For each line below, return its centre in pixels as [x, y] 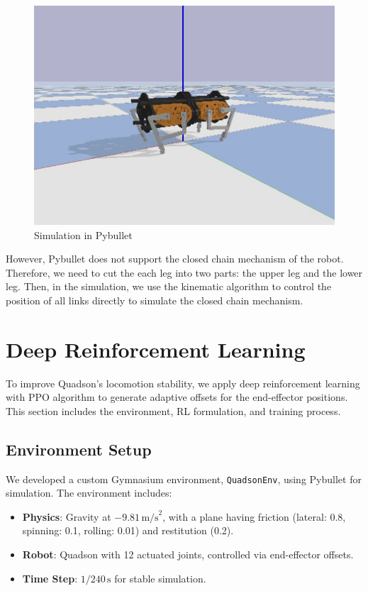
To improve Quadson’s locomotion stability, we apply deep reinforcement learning [183, 383]
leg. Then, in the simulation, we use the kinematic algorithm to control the [169, 286]
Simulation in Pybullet [83, 234]
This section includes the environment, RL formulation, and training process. [173, 410]
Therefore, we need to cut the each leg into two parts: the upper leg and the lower [184, 272]
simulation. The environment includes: [89, 493]
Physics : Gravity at [67, 516]
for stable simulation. [160, 578]
